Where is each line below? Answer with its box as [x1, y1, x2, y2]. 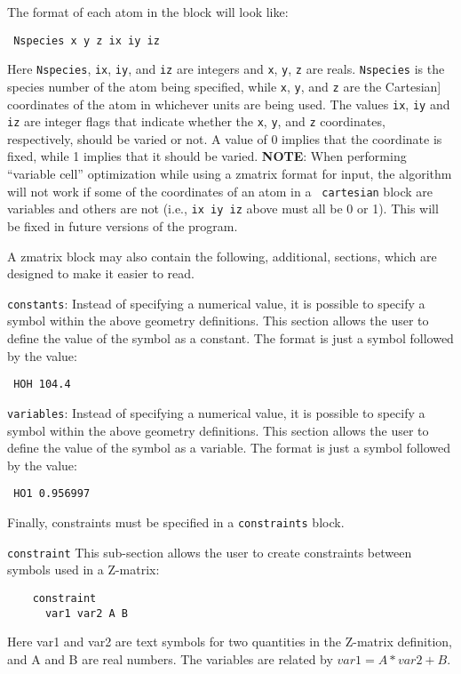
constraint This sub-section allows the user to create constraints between [7, 542, 412, 561]
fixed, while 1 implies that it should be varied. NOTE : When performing [7, 147, 407, 165]
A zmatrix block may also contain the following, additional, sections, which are [7, 246, 437, 265]
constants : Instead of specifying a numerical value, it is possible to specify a [7, 293, 425, 312]
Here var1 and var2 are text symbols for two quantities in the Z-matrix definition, [7, 632, 452, 651]
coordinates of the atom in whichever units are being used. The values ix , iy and [7, 94, 450, 113]
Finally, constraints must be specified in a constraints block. [7, 512, 345, 531]
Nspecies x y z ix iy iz [13, 34, 160, 47]
